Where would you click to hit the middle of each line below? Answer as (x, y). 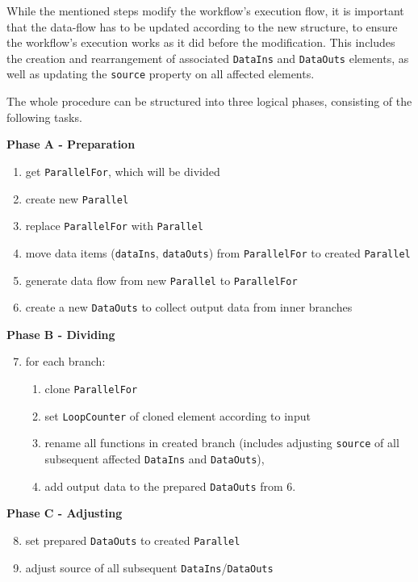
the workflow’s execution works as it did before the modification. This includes (201, 42)
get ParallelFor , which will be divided (123, 171)
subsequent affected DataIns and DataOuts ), (155, 458)
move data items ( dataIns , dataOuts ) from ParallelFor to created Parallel (218, 252)
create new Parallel (77, 198)
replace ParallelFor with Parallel (114, 226)
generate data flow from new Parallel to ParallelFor (161, 280)
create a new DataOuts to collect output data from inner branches (189, 307)
